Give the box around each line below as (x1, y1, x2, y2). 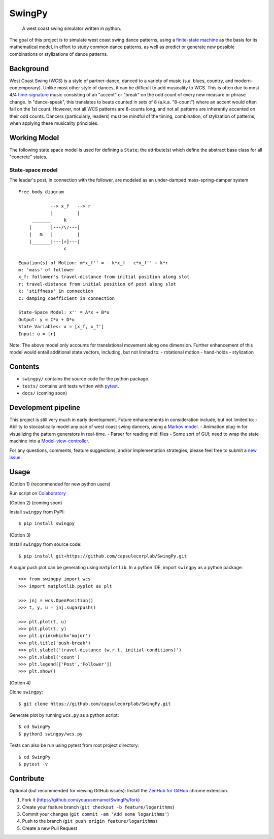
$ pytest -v (18, 761, 48, 767)
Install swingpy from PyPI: (9, 509, 65, 515)
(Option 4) (9, 680, 31, 686)
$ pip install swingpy (18, 520, 75, 527)
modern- (234, 78, 253, 84)
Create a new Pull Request (22, 825, 78, 831)
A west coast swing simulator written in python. (22, 25, 121, 31)
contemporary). (9, 85, 43, 91)
